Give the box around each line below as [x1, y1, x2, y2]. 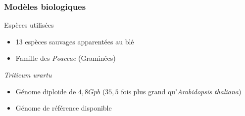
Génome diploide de [15, 86, 76, 96]
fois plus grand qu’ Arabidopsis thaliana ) [121, 86, 242, 96]
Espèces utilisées [4, 20, 54, 30]
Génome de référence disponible [15, 103, 112, 113]
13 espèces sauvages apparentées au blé [15, 36, 134, 46]
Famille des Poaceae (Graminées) [15, 53, 116, 63]
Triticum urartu [4, 70, 52, 79]
